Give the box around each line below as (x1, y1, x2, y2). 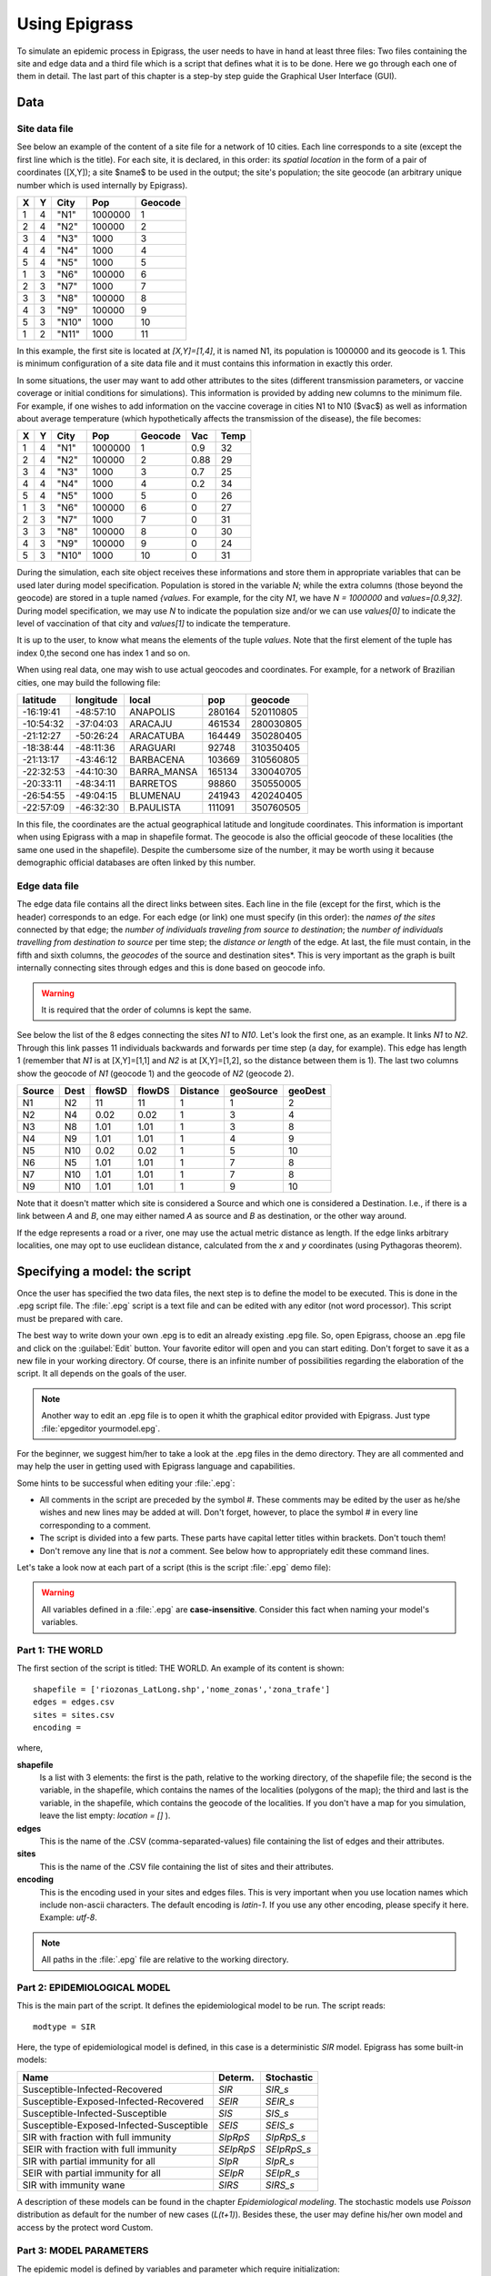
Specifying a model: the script (16, 1264, 191, 1279)
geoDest (287, 1084, 326, 1097)
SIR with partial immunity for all (22, 2154, 155, 2167)
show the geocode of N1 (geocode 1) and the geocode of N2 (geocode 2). (16, 1068, 295, 1079)
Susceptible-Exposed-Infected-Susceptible (22, 2119, 209, 2131)
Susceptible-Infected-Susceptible (22, 2107, 167, 2119)
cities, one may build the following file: (16, 676, 161, 687)
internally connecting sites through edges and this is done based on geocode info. (16, 962, 326, 973)
